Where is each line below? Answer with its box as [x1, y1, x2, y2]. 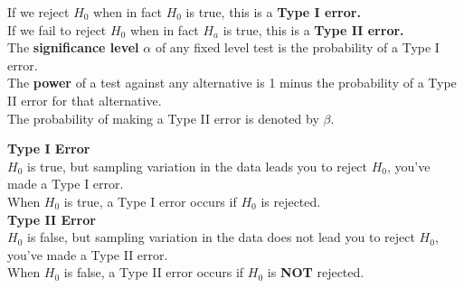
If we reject [7, 3, 70, 21]
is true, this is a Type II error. [223, 20, 404, 39]
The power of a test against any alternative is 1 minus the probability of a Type [7, 73, 457, 92]
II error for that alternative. [7, 90, 162, 109]
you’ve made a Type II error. [7, 245, 168, 264]
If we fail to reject [7, 20, 107, 39]
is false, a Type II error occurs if [63, 263, 244, 282]
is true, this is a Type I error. [185, 3, 361, 21]
